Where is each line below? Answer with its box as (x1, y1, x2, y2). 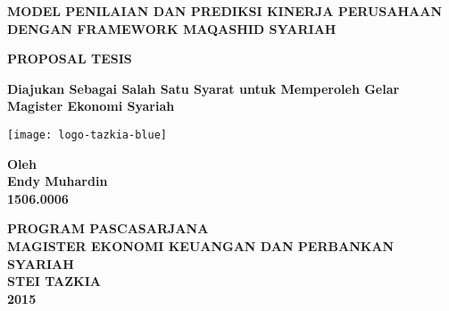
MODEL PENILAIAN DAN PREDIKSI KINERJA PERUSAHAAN (7, 2, 443, 20)
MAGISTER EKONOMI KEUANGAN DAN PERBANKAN (7, 237, 395, 255)
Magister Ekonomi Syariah (7, 97, 175, 115)
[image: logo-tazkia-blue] (7, 128, 167, 141)
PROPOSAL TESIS (7, 49, 132, 68)
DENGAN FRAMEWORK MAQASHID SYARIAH (7, 19, 337, 38)
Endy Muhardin (7, 172, 108, 190)
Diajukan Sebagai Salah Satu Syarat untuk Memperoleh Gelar (7, 79, 400, 97)
